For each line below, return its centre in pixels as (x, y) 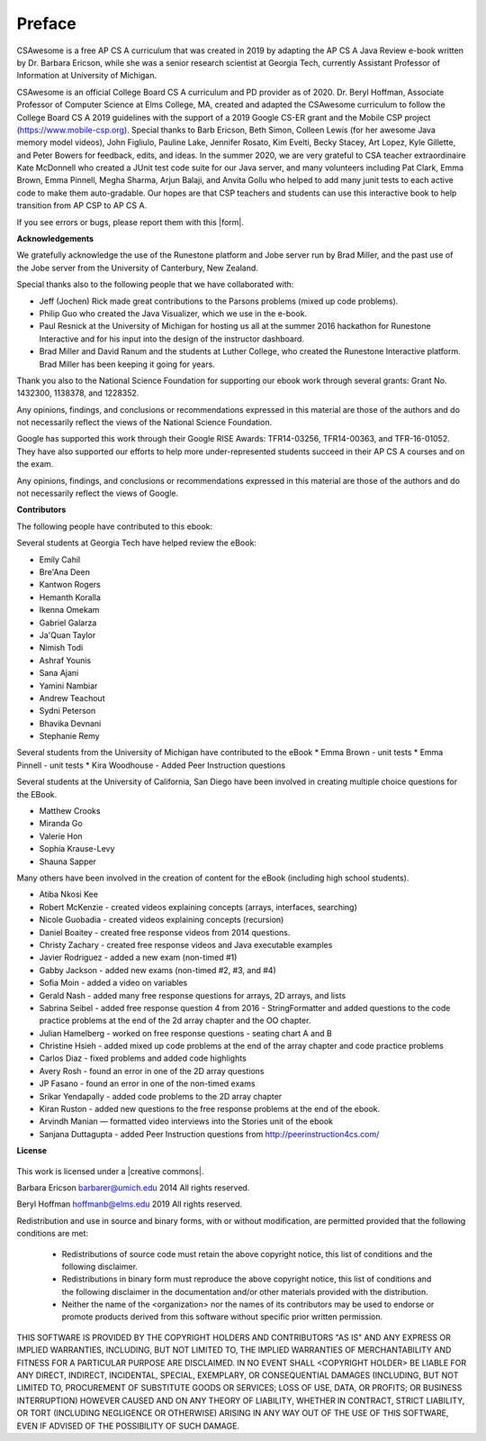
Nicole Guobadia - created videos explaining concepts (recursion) (162, 920)
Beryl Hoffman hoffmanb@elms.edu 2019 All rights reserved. (130, 1204)
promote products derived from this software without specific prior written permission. (222, 1317)
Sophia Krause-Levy (77, 849)
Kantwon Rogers (70, 585)
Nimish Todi (61, 648)
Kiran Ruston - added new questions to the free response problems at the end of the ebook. (210, 1109)
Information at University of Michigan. (87, 76)
